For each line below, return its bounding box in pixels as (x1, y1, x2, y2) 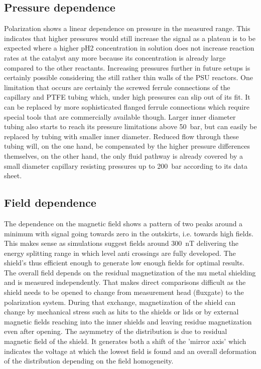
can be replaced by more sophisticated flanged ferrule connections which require (4, 101, 249, 112)
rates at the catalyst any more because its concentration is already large (4, 52, 226, 63)
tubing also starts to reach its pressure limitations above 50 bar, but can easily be (4, 121, 257, 132)
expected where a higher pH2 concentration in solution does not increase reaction (4, 43, 254, 53)
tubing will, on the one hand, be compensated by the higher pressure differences (4, 141, 250, 151)
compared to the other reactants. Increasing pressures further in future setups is (4, 62, 250, 73)
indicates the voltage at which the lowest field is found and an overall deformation (4, 345, 256, 356)
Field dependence (4, 195, 96, 210)
